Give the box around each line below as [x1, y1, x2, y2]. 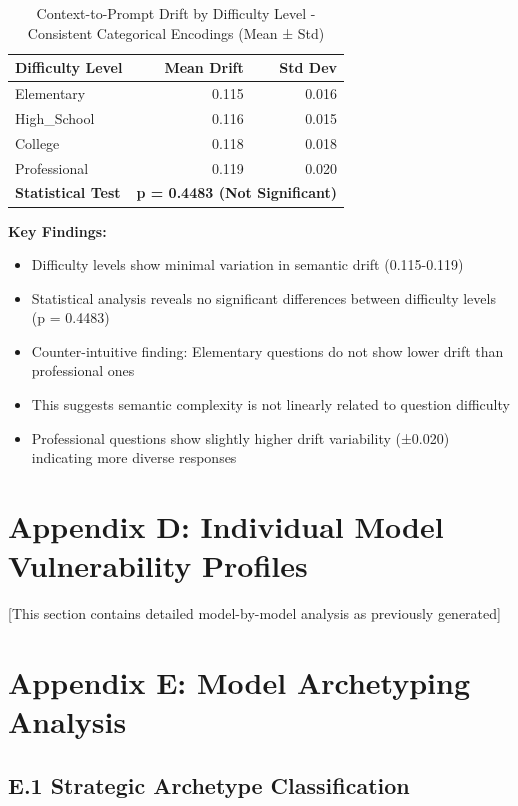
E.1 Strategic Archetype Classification [8, 769, 410, 800]
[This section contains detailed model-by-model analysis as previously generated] [8, 603, 501, 624]
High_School [15, 107, 95, 128]
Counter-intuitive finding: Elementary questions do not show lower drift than [31, 340, 504, 361]
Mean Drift [164, 57, 244, 78]
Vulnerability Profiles [8, 545, 308, 586]
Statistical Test [15, 182, 121, 203]
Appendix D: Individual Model [8, 506, 444, 547]
